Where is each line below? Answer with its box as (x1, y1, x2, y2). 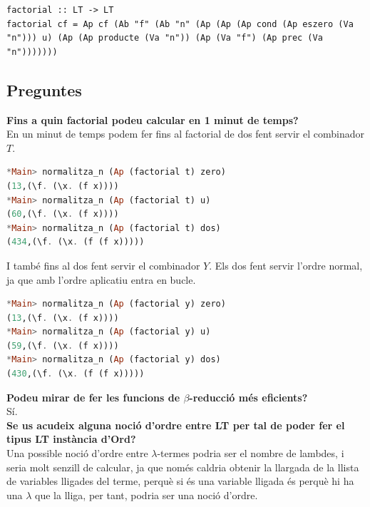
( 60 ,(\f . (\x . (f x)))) (6, 209, 119, 220)
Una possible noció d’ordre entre (6, 446, 148, 461)
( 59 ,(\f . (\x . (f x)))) (6, 340, 119, 351)
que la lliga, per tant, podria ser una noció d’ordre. (35, 487, 258, 502)
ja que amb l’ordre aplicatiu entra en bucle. (6, 272, 196, 287)
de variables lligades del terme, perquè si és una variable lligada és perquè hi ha (6, 473, 354, 488)
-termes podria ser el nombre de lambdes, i (157, 446, 344, 461)
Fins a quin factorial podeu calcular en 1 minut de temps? (6, 112, 299, 127)
